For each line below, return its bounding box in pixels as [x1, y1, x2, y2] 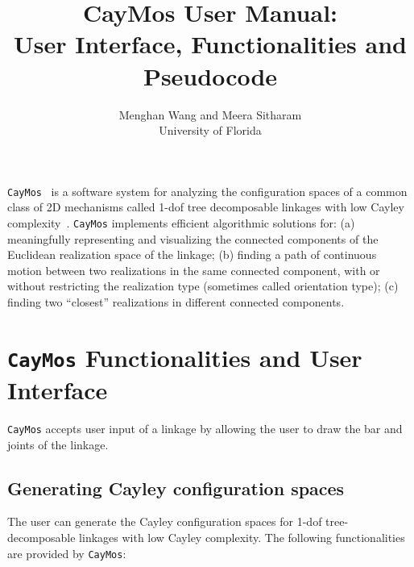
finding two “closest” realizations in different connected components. [7, 293, 345, 310]
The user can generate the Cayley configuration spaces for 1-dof [7, 513, 322, 530]
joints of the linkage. [7, 436, 109, 452]
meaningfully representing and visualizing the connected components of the [7, 230, 379, 247]
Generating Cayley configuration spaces [7, 475, 345, 500]
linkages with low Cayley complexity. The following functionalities [79, 529, 405, 546]
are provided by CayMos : [7, 544, 126, 561]
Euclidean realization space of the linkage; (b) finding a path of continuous [7, 246, 377, 263]
